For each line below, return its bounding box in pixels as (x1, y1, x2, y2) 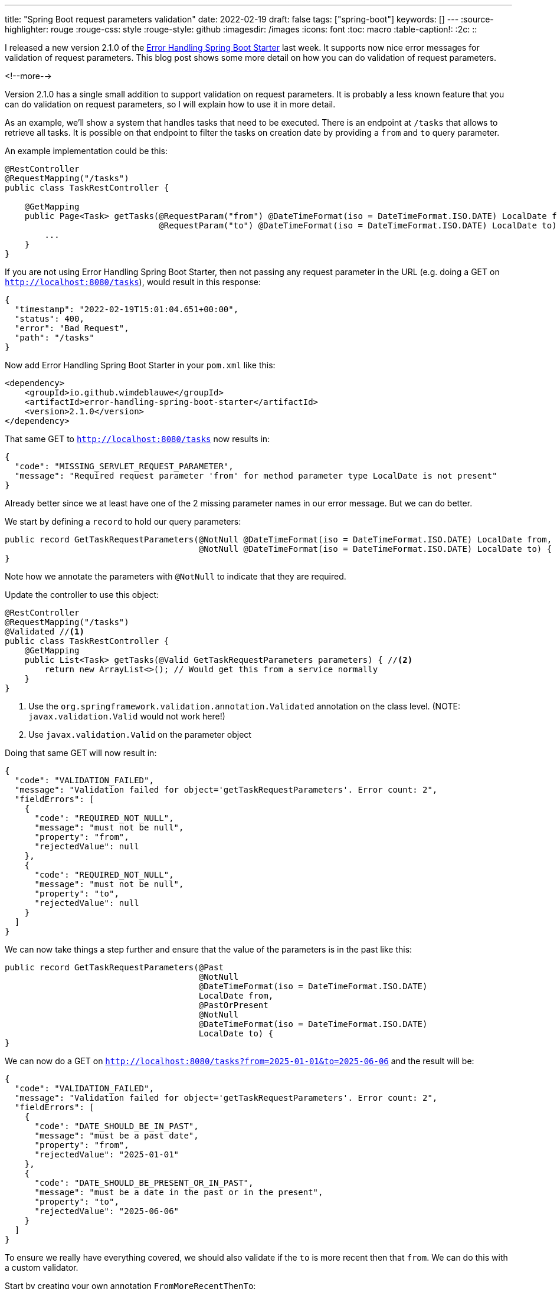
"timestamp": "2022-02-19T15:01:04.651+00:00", (14, 305, 239, 314)
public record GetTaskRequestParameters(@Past (5, 963, 224, 972)
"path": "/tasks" (14, 333, 94, 342)
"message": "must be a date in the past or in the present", (34, 1187, 323, 1197)
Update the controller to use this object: (5, 590, 159, 600)
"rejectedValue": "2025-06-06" (34, 1206, 179, 1216)
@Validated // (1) (5, 627, 84, 636)
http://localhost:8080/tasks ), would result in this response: (5, 277, 261, 287)
